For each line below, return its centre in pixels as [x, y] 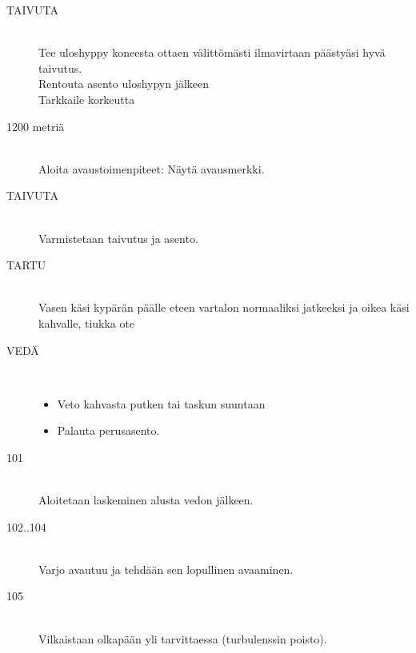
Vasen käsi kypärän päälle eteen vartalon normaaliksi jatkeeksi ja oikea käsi [224, 307]
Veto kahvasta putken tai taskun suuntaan [161, 403]
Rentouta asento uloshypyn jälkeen [124, 84]
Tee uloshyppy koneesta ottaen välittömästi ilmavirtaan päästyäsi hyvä [212, 52]
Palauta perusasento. [108, 430]
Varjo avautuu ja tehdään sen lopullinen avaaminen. [166, 569]
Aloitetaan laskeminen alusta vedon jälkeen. [146, 500]
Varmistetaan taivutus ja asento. [118, 238]
